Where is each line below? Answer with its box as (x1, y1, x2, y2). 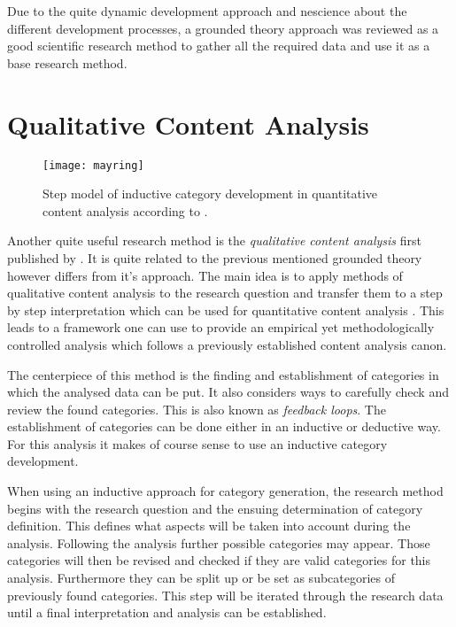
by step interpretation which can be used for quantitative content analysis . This (7, 300, 444, 319)
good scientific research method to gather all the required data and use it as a (7, 36, 430, 55)
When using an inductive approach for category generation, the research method (7, 482, 444, 500)
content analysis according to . (43, 201, 208, 220)
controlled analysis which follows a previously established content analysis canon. (7, 335, 447, 353)
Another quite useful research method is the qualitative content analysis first (7, 231, 421, 250)
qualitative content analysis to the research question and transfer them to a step (7, 283, 443, 302)
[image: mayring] (43, 159, 144, 172)
